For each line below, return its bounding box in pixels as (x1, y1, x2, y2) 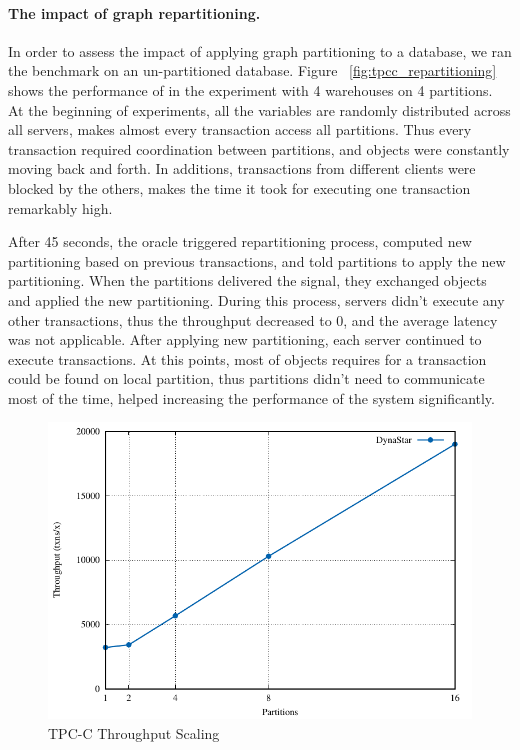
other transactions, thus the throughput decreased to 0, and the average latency (8, 309, 498, 330)
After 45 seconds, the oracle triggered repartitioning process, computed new (8, 231, 472, 252)
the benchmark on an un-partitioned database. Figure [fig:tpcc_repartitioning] (8, 60, 497, 81)
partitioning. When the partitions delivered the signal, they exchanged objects (8, 270, 487, 291)
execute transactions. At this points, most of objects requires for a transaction (8, 348, 487, 369)
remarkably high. (8, 197, 113, 218)
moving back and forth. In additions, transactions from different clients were (8, 158, 476, 179)
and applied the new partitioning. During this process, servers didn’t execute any (8, 289, 505, 310)
